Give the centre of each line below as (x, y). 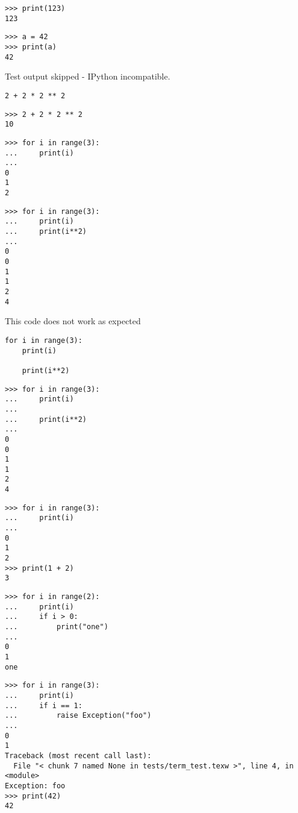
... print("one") (57, 627)
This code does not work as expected (73, 321)
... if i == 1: (44, 705)
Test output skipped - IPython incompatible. (88, 76)
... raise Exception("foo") (78, 716)
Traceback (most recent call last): (78, 755)
